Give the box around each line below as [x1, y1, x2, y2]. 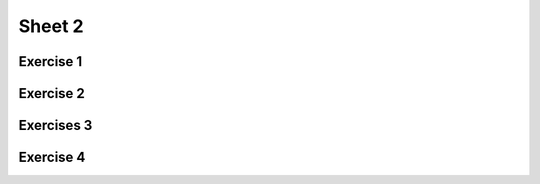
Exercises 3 [18, 117, 93, 134]
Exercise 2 [18, 85, 85, 102]
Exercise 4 [18, 149, 86, 166]
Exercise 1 [18, 53, 83, 70]
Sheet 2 [18, 15, 84, 37]
